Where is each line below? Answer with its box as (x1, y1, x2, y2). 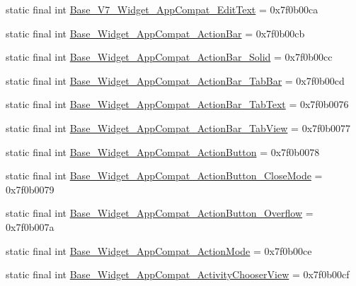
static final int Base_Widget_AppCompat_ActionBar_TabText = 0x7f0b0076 (6, 97, 349, 112)
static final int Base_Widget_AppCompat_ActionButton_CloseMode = (6, 168, 323, 183)
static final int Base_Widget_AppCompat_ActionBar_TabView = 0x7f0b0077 (6, 120, 351, 135)
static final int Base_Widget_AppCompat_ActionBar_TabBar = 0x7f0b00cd (6, 73, 345, 88)
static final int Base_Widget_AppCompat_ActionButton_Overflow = (6, 205, 314, 220)
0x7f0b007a (6, 219, 54, 234)
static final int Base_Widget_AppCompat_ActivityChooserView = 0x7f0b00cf (6, 267, 350, 282)
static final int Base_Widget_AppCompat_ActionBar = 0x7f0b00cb (6, 25, 305, 40)
